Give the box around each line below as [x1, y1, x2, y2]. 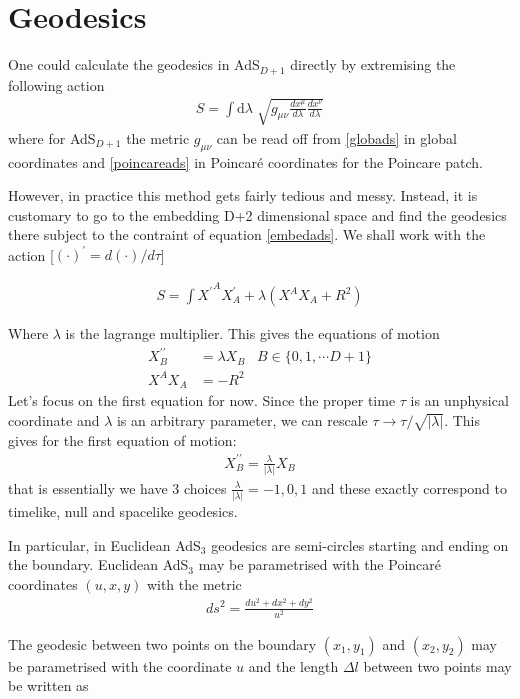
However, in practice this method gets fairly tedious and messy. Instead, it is [8, 185, 478, 206]
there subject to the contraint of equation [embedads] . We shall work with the [8, 224, 486, 245]
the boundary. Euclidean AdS [8, 554, 189, 575]
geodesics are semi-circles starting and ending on [211, 534, 509, 555]
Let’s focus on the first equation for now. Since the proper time [8, 390, 396, 411]
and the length [248, 655, 339, 676]
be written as [8, 675, 89, 696]
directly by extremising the [290, 54, 456, 75]
